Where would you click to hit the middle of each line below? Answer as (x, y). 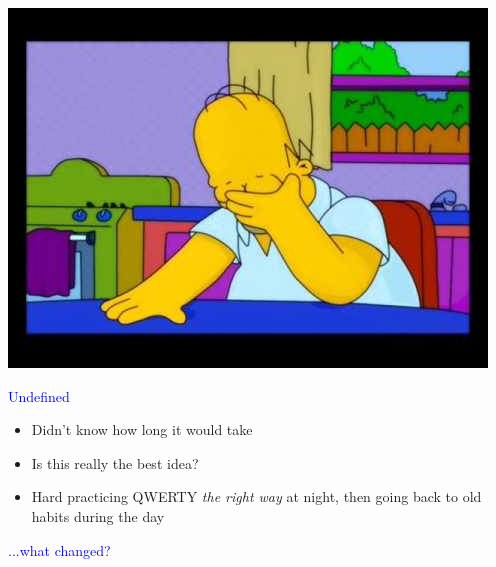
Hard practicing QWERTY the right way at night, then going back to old (256, 496)
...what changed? (59, 549)
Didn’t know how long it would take (142, 429)
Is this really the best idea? (115, 462)
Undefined (39, 395)
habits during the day (98, 515)
